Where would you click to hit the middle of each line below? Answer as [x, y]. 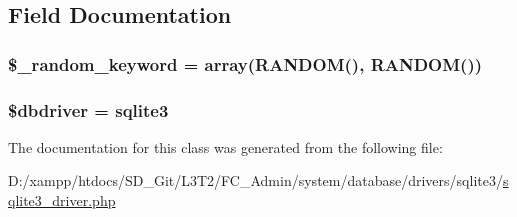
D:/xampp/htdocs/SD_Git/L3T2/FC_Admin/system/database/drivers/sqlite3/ [255, 180]
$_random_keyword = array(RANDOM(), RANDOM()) [245, 63]
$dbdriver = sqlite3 [88, 109]
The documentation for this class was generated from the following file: [225, 146]
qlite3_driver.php [62, 200]
